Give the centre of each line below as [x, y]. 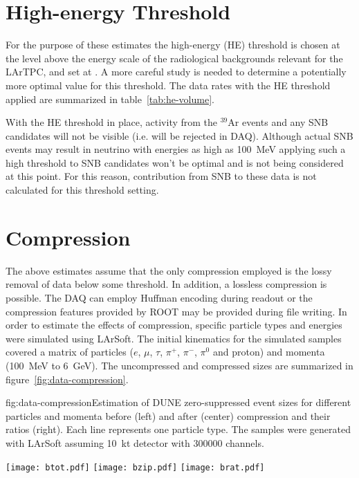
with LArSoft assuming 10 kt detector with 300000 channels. [135, 442]
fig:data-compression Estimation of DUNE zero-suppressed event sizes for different [178, 402]
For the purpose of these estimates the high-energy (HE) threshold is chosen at [173, 45]
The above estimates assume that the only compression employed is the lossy [169, 270]
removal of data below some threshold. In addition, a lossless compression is [166, 284]
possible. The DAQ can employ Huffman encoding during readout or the [159, 297]
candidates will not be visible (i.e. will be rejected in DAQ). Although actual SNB [179, 135]
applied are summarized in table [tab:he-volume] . [110, 99]
